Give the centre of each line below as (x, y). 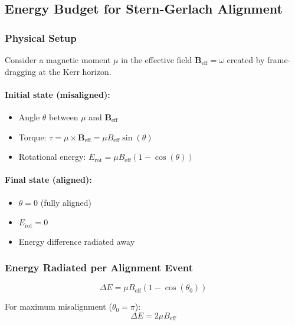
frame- (279, 60)
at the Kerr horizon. (75, 71)
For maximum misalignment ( (58, 306)
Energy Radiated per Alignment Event (99, 267)
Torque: (32, 137)
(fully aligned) (66, 202)
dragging (20, 71)
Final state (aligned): (48, 180)
